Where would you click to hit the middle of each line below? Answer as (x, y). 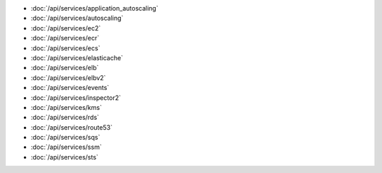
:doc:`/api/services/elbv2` (68, 77)
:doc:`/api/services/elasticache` (77, 57)
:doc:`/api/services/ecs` (65, 48)
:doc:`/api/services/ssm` (66, 147)
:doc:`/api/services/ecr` (65, 38)
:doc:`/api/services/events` (70, 88)
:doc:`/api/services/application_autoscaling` (94, 8)
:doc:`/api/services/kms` (66, 107)
